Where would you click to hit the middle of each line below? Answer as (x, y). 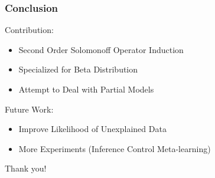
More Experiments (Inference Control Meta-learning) (115, 148)
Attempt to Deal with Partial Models (86, 89)
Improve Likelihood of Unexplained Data (92, 129)
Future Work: (29, 109)
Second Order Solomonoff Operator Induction (101, 49)
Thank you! (26, 168)
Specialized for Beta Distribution (78, 69)
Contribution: (29, 30)
